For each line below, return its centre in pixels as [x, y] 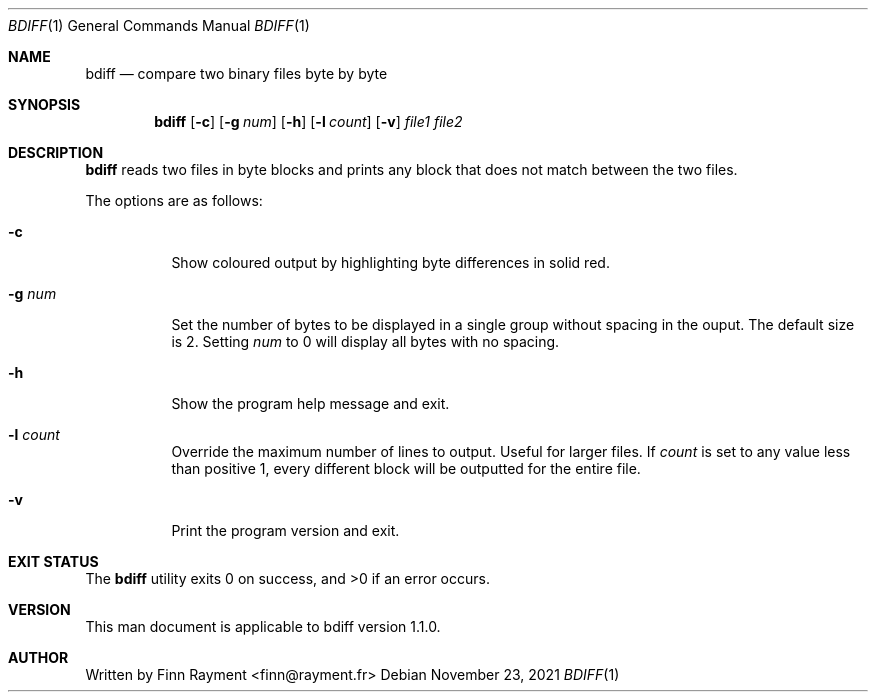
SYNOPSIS [44, 104]
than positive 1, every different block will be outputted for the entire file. [406, 468]
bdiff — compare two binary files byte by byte [236, 73]
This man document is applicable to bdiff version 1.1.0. [263, 626]
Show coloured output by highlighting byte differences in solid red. [390, 262]
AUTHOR [38, 657]
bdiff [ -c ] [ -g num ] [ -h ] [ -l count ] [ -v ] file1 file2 [308, 121]
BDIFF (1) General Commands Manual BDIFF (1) [159, 25]
